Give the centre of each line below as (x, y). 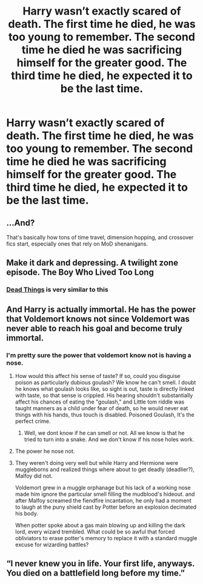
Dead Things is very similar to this (57, 290)
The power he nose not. (45, 451)
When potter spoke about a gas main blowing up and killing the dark (100, 525)
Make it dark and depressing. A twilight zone (92, 263)
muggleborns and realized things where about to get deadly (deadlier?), (105, 469)
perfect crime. (33, 421)
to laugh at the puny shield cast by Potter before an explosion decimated (106, 507)
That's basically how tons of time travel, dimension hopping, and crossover (100, 237)
